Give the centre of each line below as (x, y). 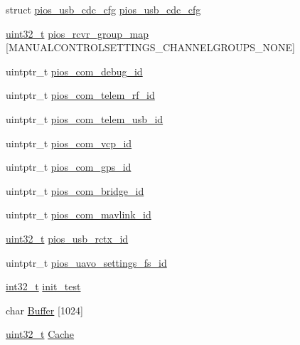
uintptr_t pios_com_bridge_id (75, 190)
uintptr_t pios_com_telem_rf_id (80, 95)
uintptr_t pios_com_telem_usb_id (85, 118)
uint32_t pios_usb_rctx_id (67, 238)
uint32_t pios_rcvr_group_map (77, 33)
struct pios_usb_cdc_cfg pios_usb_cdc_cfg (103, 9)
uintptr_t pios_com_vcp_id (69, 143)
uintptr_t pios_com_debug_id (74, 71)
